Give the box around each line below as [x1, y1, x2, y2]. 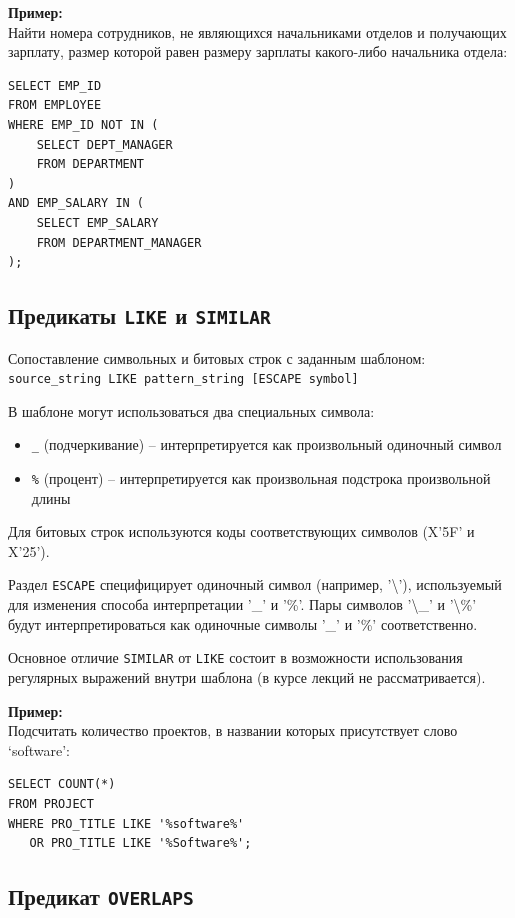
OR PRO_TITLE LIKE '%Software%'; [29, 836, 252, 851]
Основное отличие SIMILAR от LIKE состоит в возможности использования [8, 647, 463, 668]
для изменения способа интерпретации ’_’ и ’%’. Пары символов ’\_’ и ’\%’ [8, 594, 477, 615]
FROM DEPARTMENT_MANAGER [36, 235, 202, 250]
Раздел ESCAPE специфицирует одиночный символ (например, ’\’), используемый [8, 574, 502, 595]
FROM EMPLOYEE [8, 98, 102, 113]
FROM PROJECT [8, 796, 94, 811]
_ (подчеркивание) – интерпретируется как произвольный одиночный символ [31, 434, 502, 455]
